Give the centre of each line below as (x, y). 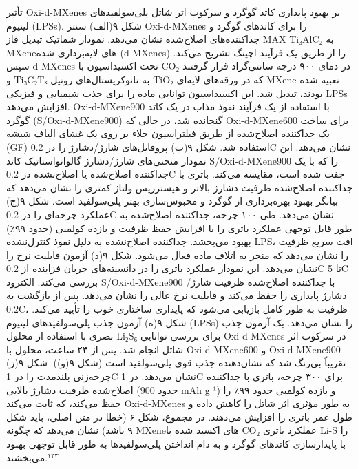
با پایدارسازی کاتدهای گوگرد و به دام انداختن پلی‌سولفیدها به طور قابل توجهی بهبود (176, 444)
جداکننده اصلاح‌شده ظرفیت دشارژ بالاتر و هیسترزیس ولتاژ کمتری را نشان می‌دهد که (180, 187)
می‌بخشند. (27, 457)
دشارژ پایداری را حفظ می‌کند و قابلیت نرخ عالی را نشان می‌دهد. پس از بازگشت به (177, 295)
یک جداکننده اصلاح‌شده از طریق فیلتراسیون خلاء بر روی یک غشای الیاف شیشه (168, 133)
